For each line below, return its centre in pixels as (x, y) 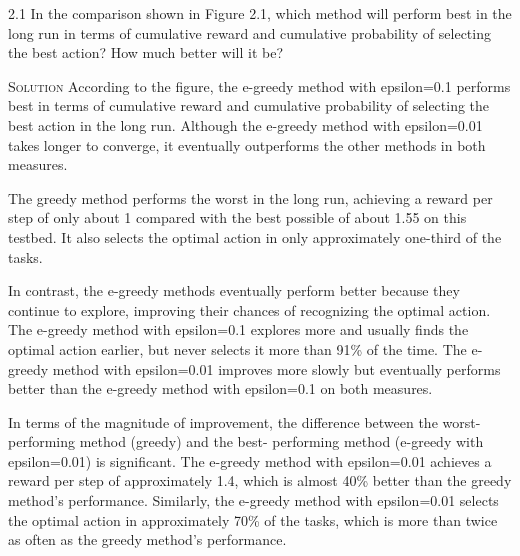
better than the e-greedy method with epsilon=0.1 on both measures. (220, 388)
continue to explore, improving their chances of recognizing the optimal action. (249, 309)
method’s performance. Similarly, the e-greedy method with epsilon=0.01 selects (253, 500)
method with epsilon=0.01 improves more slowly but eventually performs (276, 368)
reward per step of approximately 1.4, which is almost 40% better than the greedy (260, 480)
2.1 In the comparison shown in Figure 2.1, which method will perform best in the (260, 13)
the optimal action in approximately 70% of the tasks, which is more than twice (253, 519)
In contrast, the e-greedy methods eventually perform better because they (234, 290)
